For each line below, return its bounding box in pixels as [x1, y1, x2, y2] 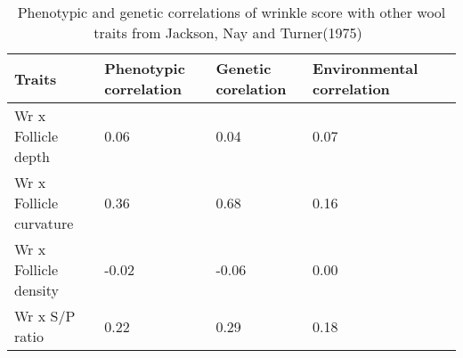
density [14, 280, 59, 300]
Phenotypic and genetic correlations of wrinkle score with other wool [17, 2, 446, 22]
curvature [14, 213, 74, 233]
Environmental [313, 58, 418, 78]
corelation [215, 78, 287, 99]
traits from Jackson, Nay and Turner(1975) [93, 22, 362, 43]
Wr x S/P [14, 305, 76, 326]
